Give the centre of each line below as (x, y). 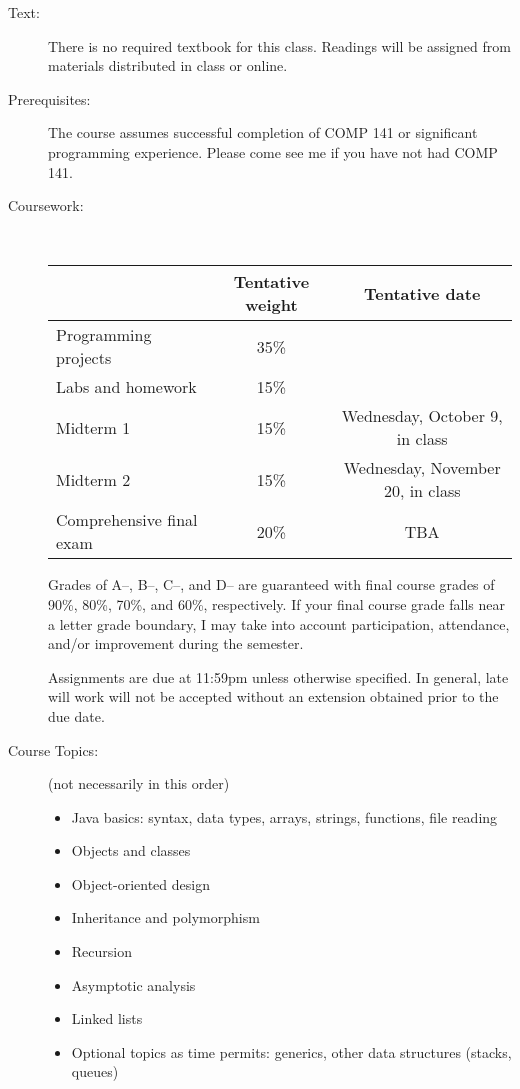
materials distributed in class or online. (168, 65)
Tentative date (422, 293)
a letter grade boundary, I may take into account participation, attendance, (279, 623)
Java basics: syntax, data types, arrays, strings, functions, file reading (284, 816)
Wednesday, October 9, (422, 416)
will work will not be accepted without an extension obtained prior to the (273, 696)
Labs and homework (126, 387)
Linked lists (107, 1018)
